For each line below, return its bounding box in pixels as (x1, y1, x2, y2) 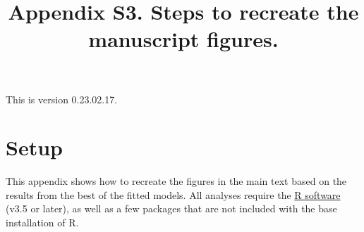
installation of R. (6, 215, 79, 230)
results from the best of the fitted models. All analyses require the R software (6, 187, 341, 202)
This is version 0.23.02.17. (6, 91, 118, 106)
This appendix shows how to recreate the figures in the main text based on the (6, 174, 347, 188)
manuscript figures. (88, 25, 279, 53)
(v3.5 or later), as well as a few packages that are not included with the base (6, 201, 337, 216)
